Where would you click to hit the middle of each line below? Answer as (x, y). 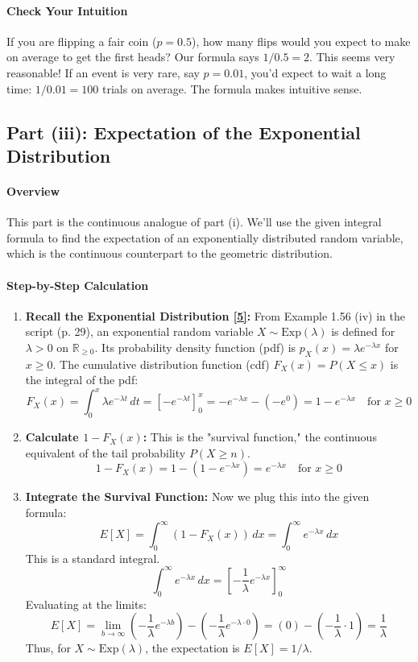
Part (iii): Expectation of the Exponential (184, 132)
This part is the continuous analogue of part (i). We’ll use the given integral (194, 222)
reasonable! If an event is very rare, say (103, 72)
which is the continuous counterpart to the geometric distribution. (170, 253)
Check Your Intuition (67, 10)
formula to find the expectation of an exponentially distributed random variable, (205, 237)
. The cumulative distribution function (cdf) (161, 364)
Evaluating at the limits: (86, 604)
